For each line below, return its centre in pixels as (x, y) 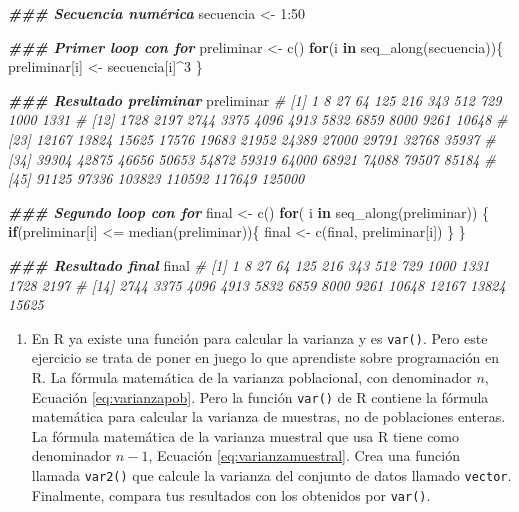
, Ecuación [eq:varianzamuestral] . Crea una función (304, 455)
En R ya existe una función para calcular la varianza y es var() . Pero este (259, 337)
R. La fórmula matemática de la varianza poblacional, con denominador (251, 376)
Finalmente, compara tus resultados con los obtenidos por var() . (231, 494)
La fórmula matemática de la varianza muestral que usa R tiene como (245, 435)
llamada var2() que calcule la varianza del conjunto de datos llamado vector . (271, 475)
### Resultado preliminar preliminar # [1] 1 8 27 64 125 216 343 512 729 (255, 99)
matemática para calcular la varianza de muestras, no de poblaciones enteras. (268, 416)
